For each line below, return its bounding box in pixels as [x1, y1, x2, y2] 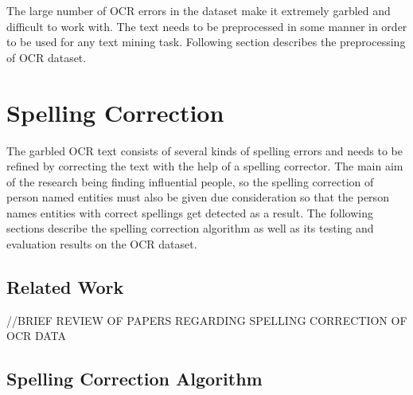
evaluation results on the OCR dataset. [6, 236, 197, 252]
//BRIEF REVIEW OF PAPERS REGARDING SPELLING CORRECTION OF [6, 311, 407, 328]
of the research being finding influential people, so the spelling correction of [6, 173, 374, 190]
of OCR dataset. [6, 49, 87, 65]
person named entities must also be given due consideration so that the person [6, 189, 389, 205]
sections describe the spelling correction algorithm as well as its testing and [6, 220, 374, 237]
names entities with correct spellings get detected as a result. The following [6, 204, 373, 221]
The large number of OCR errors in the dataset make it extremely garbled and [6, 2, 391, 18]
